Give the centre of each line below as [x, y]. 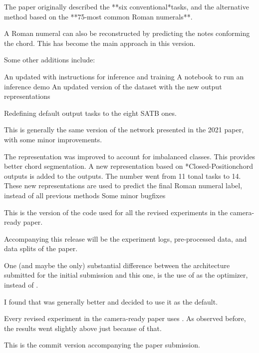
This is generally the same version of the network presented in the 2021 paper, [124, 130]
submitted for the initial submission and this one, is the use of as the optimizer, [126, 275]
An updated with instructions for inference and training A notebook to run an [124, 76]
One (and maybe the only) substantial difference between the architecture [117, 265]
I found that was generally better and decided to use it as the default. [111, 301]
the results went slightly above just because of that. [83, 328]
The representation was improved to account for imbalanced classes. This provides [130, 156]
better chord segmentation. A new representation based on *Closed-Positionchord [129, 166]
